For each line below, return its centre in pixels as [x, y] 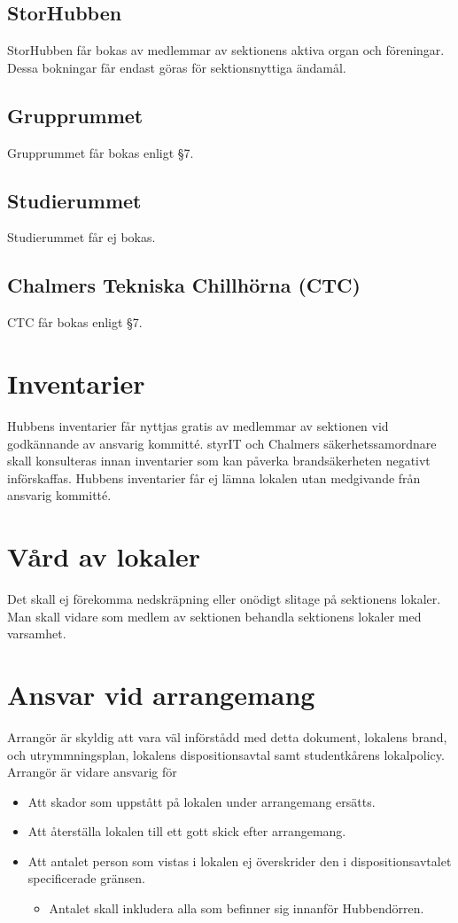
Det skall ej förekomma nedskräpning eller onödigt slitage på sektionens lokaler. [224, 598]
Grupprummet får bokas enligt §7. [101, 152]
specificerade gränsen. [86, 878]
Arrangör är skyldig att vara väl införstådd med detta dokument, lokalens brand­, [227, 736]
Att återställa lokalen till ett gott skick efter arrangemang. [187, 831]
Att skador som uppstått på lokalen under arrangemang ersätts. [202, 801]
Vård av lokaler [104, 556]
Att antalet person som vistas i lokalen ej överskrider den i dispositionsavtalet [240, 860]
